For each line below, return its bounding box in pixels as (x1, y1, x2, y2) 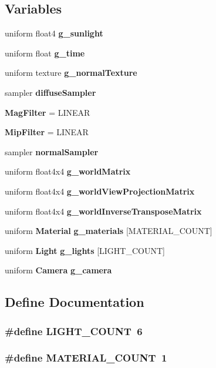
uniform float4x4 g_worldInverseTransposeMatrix (5, 205, 202, 217)
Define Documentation (5, 293, 144, 311)
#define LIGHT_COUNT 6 (5, 323, 143, 338)
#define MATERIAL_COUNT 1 (5, 350, 167, 365)
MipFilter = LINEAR (5, 126, 89, 138)
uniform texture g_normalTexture (5, 66, 137, 79)
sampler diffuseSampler (5, 86, 96, 98)
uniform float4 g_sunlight (5, 27, 103, 39)
